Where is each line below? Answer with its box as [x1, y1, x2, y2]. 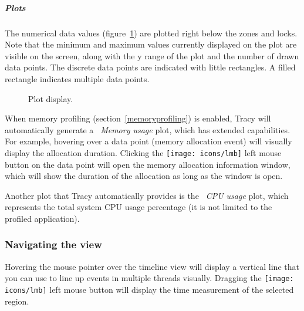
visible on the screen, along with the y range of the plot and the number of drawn [5, 49, 299, 62]
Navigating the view [5, 237, 102, 252]
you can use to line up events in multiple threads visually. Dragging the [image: [5, 272, 294, 284]
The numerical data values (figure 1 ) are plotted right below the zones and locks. [5, 26, 298, 39]
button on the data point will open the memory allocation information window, [5, 158, 291, 170]
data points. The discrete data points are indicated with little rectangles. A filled [5, 61, 296, 73]
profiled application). [5, 212, 80, 224]
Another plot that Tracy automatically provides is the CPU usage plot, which [5, 189, 289, 201]
